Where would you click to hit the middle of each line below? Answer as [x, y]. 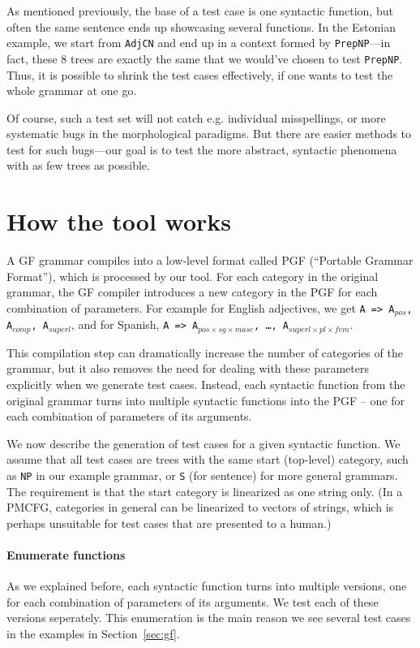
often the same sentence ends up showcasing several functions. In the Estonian [201, 26]
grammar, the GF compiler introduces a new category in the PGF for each [192, 292]
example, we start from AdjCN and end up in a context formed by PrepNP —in [199, 43]
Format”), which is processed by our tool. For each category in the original [193, 276]
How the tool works [119, 221]
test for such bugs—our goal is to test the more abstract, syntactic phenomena [202, 149]
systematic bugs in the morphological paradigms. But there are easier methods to [209, 134]
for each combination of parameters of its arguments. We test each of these [193, 601]
